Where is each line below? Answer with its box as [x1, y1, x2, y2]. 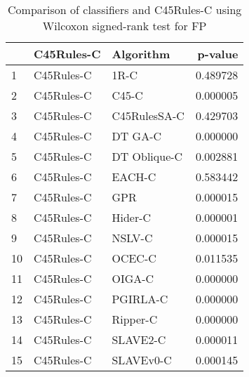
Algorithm [112, 46, 170, 62]
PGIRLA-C [112, 291, 168, 307]
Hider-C [112, 209, 152, 225]
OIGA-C [112, 270, 154, 286]
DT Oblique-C [112, 148, 183, 164]
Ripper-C [112, 311, 158, 327]
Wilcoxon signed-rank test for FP [42, 18, 207, 34]
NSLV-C [112, 230, 153, 246]
